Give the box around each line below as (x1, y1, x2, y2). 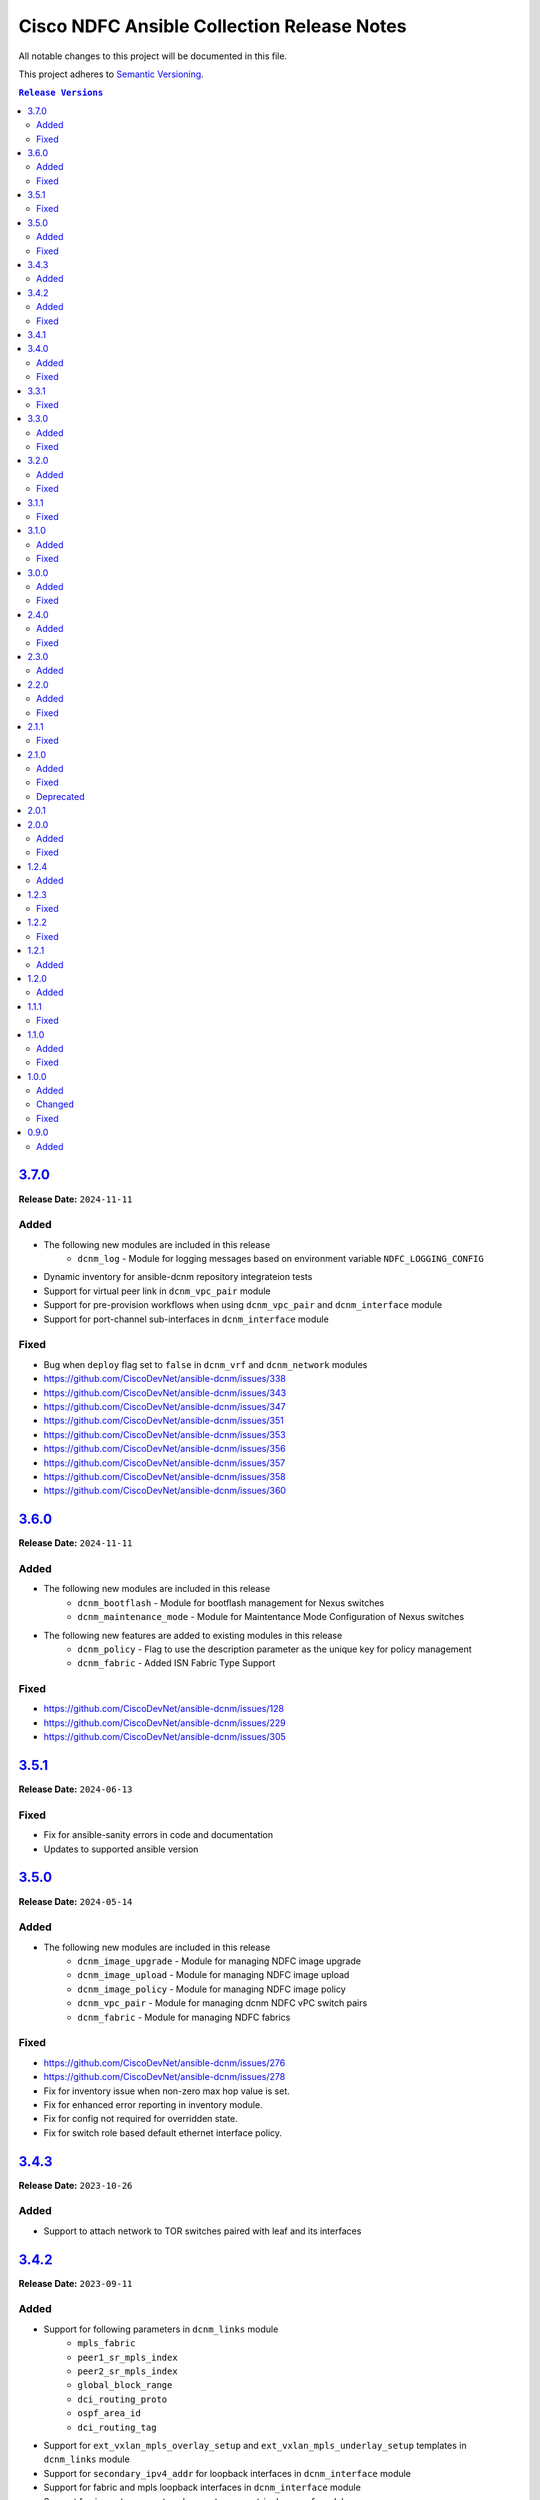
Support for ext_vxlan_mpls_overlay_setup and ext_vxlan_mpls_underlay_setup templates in (43, 2439, 467, 2451)
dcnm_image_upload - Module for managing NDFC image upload (77, 1969, 350, 1981)
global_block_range (77, 2380, 173, 2391)
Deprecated (36, 790, 85, 802)
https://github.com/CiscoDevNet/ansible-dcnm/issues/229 (43, 1716, 287, 1729)
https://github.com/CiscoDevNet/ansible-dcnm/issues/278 (43, 2071, 286, 2083)
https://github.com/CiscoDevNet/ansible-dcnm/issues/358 (43, 1470, 286, 1482)
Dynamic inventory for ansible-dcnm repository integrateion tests (43, 1271, 313, 1283)
